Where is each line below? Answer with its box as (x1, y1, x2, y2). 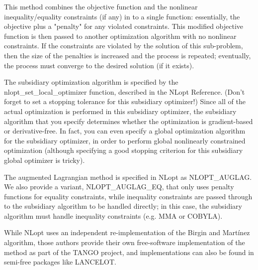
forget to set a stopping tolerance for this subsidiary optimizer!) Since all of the (4, 96, 246, 107)
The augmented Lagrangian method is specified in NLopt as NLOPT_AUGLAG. (4, 171, 252, 182)
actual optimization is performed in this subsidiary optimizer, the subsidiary (4, 106, 237, 116)
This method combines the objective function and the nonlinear (4, 1, 198, 11)
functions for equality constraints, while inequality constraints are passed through (4, 191, 253, 201)
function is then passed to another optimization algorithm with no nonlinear (4, 30, 237, 41)
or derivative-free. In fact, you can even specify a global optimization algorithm (4, 126, 246, 136)
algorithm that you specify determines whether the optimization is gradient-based (4, 116, 253, 126)
